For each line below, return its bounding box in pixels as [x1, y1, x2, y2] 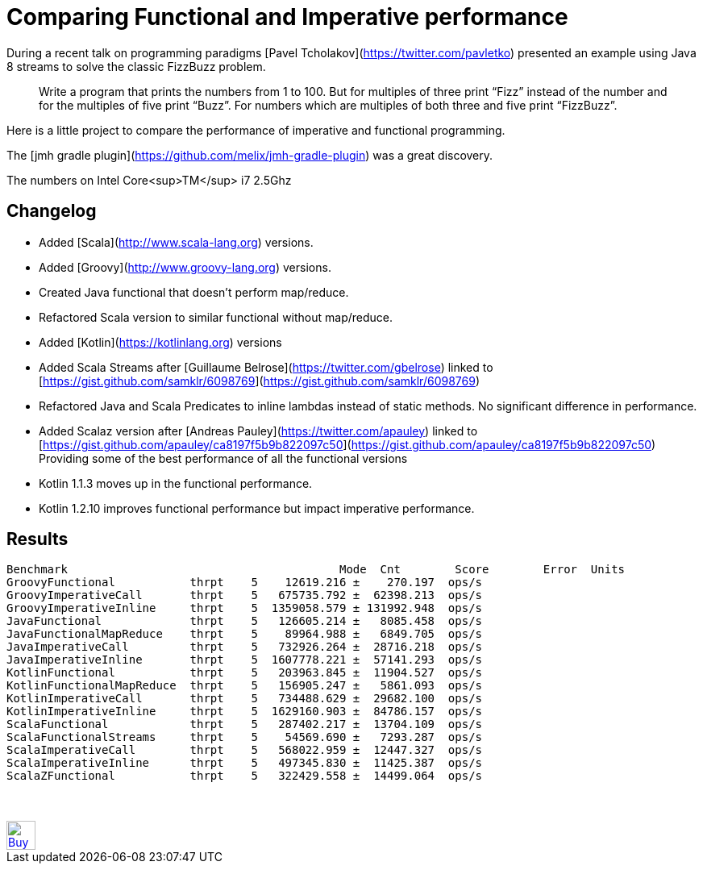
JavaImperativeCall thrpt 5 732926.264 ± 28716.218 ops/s [6, 640, 483, 654]
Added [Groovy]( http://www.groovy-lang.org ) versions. [39, 260, 331, 274]
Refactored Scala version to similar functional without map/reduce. [39, 310, 393, 324]
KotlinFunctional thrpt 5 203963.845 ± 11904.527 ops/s [6, 666, 483, 680]
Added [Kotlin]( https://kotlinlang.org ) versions [39, 335, 282, 349]
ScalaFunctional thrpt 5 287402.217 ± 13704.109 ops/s [6, 718, 483, 731]
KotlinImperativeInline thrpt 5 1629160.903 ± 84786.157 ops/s [6, 705, 483, 718]
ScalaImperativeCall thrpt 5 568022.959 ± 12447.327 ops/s [6, 743, 483, 757]
